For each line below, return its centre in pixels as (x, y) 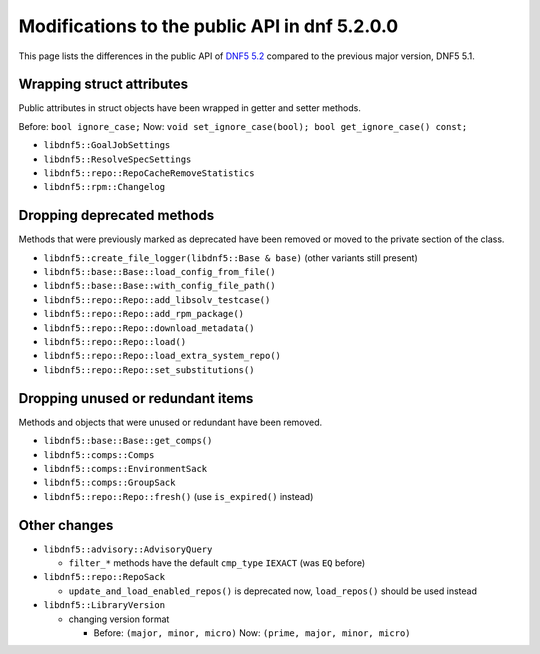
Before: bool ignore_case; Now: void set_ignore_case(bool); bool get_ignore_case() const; (243, 126)
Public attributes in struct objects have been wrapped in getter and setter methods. (190, 108)
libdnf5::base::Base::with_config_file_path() (159, 286)
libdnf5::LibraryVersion (104, 605)
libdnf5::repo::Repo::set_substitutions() (149, 369)
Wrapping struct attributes (103, 84)
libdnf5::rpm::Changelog (104, 187)
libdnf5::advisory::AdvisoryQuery (128, 549)
